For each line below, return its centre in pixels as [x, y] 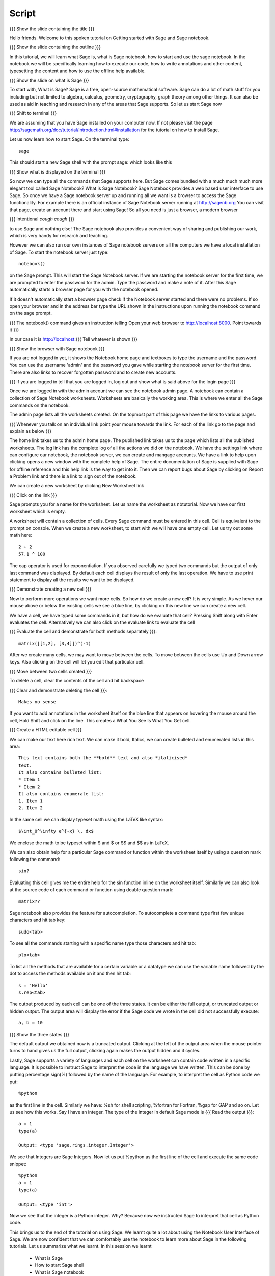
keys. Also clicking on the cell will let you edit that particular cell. [77, 662]
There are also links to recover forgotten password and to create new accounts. [93, 372]
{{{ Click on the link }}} [33, 495]
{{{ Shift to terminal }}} [33, 113]
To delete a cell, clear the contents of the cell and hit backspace [77, 681]
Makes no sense [37, 702]
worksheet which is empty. [38, 511]
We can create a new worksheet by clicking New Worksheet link [77, 485]
